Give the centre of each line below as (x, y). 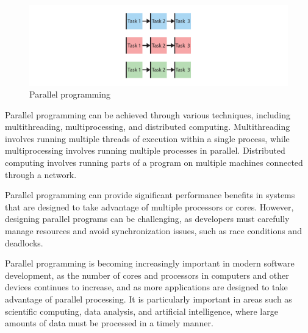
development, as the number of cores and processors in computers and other (147, 275)
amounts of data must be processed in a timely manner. (109, 323)
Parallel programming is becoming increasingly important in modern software (150, 263)
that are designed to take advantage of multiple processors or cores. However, (149, 206)
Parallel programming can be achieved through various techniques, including (148, 114)
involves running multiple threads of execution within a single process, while (147, 138)
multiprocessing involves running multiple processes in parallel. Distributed (145, 150)
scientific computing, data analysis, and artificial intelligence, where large (141, 311)
